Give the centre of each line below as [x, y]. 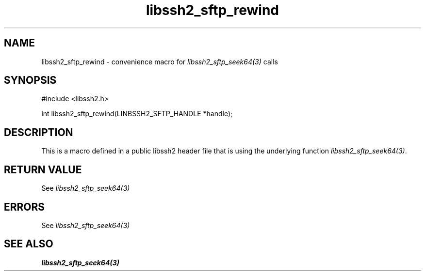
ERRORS [25, 207]
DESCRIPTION [39, 132]
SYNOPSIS [30, 80]
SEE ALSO [29, 244]
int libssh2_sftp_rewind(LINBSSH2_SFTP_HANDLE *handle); [137, 114]
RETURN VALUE [43, 169]
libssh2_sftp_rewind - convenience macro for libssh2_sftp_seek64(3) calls [160, 61]
